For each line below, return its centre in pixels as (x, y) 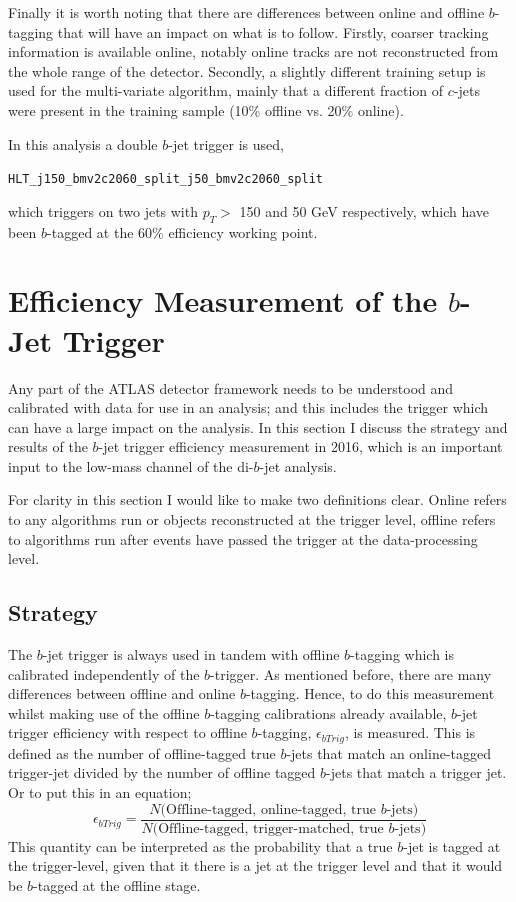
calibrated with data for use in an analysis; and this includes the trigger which (248, 407)
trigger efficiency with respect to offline (127, 732)
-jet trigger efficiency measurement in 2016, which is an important (300, 446)
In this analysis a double (83, 143)
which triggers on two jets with (103, 210)
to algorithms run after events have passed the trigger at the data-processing (243, 538)
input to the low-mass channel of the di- (131, 465)
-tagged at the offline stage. (117, 884)
